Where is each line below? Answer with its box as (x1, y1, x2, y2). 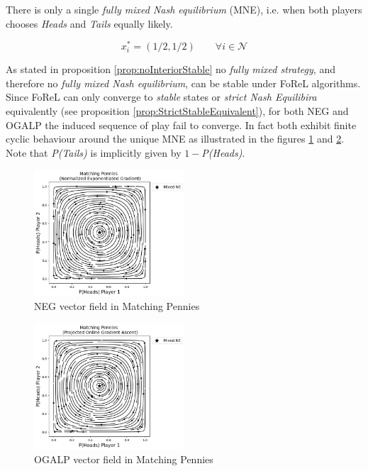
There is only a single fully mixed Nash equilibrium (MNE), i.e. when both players (6, 2, 362, 16)
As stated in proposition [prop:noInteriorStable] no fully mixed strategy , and (6, 62, 335, 77)
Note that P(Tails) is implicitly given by (6, 145, 182, 160)
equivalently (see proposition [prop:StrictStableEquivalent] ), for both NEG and (6, 104, 349, 118)
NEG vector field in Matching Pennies (34, 299, 200, 314)
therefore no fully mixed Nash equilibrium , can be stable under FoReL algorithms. (6, 75, 361, 90)
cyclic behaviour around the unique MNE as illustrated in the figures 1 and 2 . (6, 131, 345, 146)
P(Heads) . (201, 145, 245, 160)
